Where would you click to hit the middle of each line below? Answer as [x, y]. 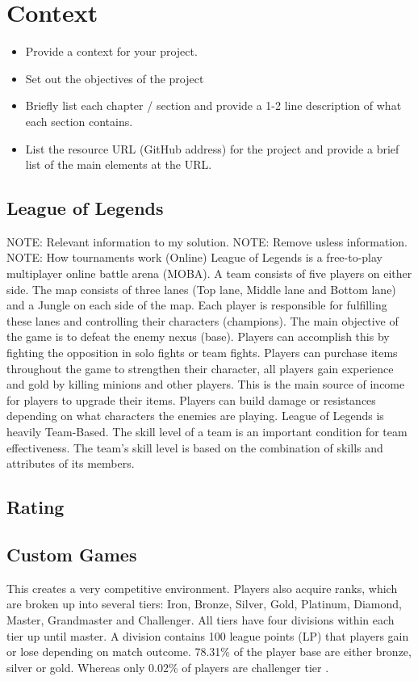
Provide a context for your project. [111, 51]
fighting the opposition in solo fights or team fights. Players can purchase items [202, 353]
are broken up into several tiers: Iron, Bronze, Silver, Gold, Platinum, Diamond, [204, 604]
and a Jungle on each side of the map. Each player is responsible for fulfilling [197, 305]
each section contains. [79, 121]
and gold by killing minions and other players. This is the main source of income [206, 384]
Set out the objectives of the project [115, 78]
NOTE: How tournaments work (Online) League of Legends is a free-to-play [195, 257]
